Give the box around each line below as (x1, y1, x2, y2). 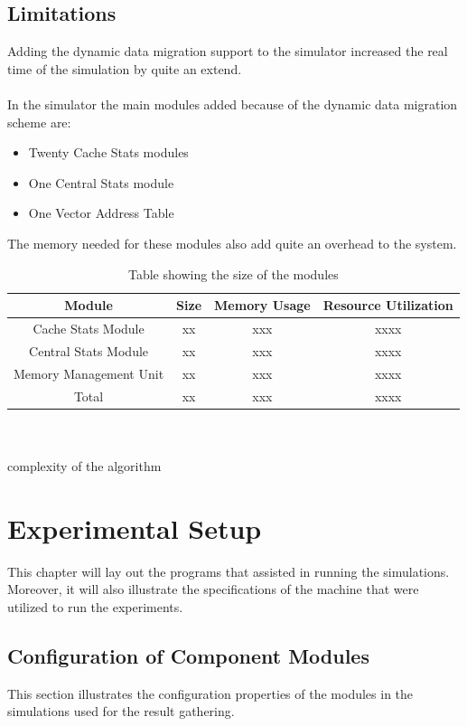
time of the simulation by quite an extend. (7, 59, 242, 78)
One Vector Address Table (28, 203, 174, 222)
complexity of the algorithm (7, 456, 162, 475)
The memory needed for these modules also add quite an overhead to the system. (7, 233, 457, 252)
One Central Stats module (28, 173, 174, 192)
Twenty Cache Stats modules (28, 143, 189, 162)
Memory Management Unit (14, 363, 164, 382)
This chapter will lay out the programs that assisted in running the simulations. (7, 561, 450, 580)
